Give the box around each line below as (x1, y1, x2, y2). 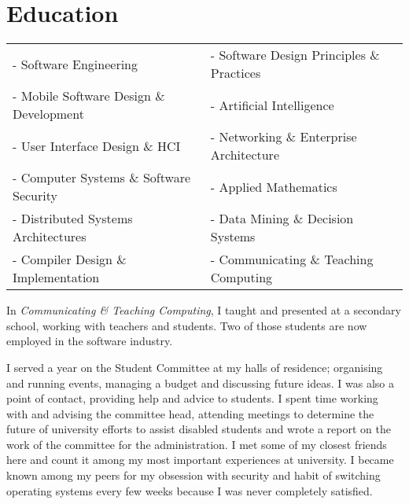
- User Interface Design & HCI (13, 136, 181, 155)
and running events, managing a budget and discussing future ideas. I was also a (6, 374, 394, 391)
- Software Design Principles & (210, 46, 380, 64)
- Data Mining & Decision (210, 209, 354, 228)
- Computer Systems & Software (13, 168, 191, 187)
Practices (210, 64, 261, 83)
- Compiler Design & (13, 250, 127, 269)
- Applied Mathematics (210, 177, 337, 196)
